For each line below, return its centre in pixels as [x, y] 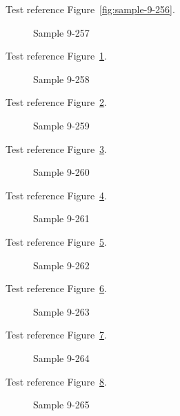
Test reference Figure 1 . [56, 56]
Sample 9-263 [61, 311]
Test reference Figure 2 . [56, 102]
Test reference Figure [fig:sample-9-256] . [90, 9]
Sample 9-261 [61, 218]
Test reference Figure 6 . [56, 288]
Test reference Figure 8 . [56, 381]
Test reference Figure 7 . [56, 335]
